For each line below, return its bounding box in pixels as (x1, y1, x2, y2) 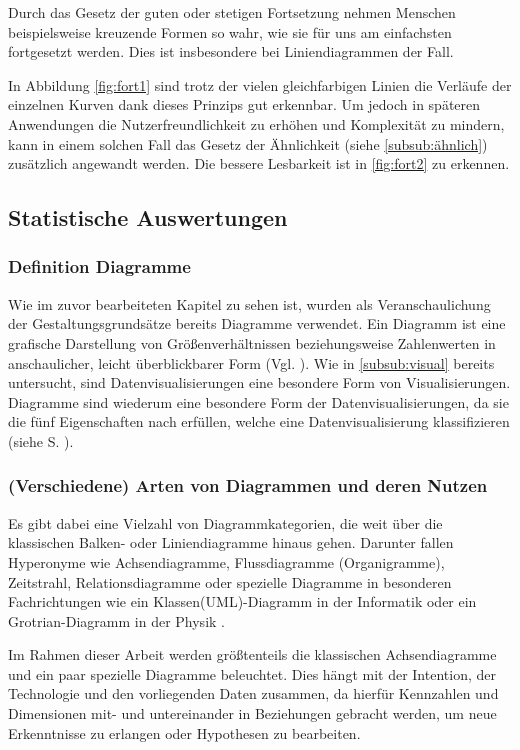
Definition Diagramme (8, 254, 191, 279)
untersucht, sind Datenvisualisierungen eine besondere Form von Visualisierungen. (8, 372, 511, 393)
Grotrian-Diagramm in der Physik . (8, 610, 225, 631)
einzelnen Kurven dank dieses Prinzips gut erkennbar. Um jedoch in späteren (8, 94, 481, 115)
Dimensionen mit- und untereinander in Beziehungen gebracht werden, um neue (8, 703, 497, 724)
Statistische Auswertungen (8, 202, 288, 233)
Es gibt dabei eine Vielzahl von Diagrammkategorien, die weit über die (8, 512, 443, 533)
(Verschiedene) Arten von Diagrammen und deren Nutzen (8, 473, 488, 498)
